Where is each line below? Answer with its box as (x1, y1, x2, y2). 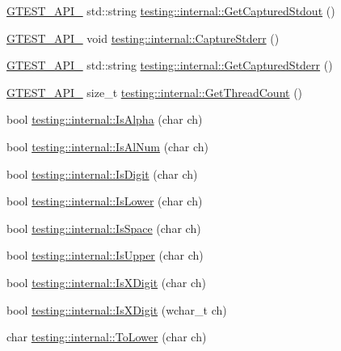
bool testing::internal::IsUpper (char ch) (6, 247, 204, 264)
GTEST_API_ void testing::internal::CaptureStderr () (6, 29, 280, 46)
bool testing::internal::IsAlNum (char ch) (6, 137, 208, 154)
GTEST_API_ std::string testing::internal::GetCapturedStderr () (6, 57, 333, 74)
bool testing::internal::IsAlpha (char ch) (6, 111, 203, 128)
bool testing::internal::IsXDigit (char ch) (6, 273, 207, 290)
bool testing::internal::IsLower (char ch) (6, 192, 203, 209)
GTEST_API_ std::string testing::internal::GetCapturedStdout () (6, 2, 335, 19)
